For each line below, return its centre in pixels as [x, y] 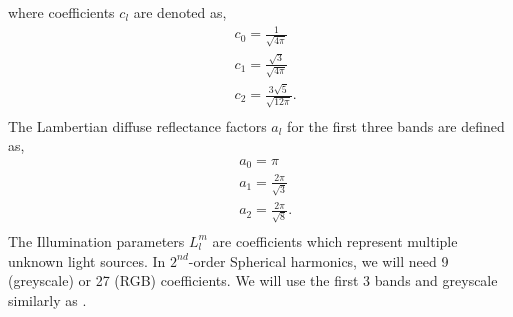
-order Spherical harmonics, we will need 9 [318, 260]
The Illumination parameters [96, 240]
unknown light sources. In [87, 260]
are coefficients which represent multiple [335, 240]
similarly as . [47, 299]
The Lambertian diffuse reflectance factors [137, 125]
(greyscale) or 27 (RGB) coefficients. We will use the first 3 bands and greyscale [253, 280]
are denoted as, [180, 12]
